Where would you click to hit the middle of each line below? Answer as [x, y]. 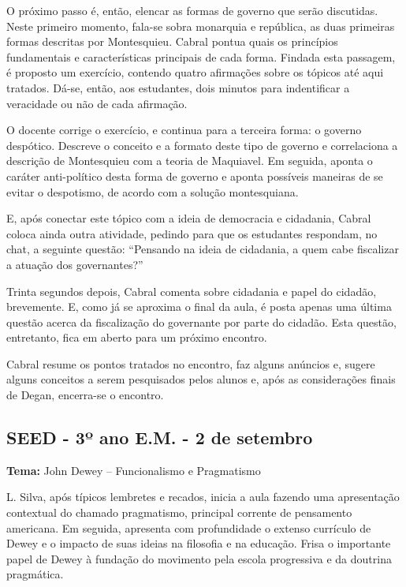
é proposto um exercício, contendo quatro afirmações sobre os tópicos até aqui [195, 72]
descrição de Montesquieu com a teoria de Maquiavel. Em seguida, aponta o [190, 161]
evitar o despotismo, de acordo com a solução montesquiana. [153, 191]
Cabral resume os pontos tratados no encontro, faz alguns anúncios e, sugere [191, 363]
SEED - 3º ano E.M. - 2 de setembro [160, 437]
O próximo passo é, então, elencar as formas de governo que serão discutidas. [192, 10]
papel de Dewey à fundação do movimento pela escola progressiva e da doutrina [199, 558]
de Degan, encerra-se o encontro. [85, 395]
